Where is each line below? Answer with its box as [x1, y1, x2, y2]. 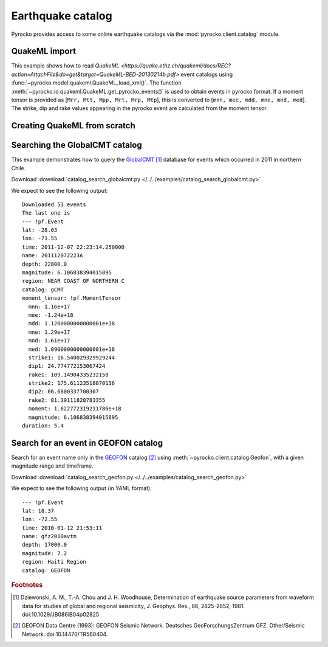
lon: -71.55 [22, 235, 58, 242]
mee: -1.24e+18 [28, 311, 73, 319]
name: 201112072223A [22, 252, 83, 259]
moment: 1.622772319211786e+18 [28, 405, 121, 412]
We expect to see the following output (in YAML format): [11, 485, 152, 492]
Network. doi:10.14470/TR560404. [22, 630, 108, 638]
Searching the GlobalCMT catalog [11, 140, 142, 150]
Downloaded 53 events [22, 201, 86, 208]
